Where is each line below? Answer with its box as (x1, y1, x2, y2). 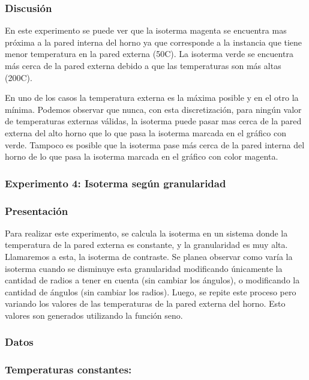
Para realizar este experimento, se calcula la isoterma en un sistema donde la (5, 226, 288, 239)
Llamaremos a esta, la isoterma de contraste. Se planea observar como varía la (5, 250, 293, 262)
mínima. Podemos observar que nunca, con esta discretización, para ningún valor (5, 103, 302, 115)
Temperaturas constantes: (5, 362, 132, 377)
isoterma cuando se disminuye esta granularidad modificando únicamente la (5, 262, 283, 274)
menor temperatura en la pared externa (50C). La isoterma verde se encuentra (5, 47, 293, 60)
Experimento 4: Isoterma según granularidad (5, 175, 226, 190)
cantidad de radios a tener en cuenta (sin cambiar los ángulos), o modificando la (5, 274, 300, 286)
